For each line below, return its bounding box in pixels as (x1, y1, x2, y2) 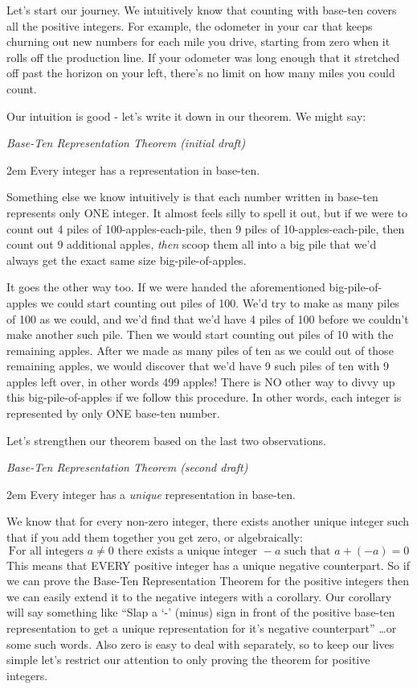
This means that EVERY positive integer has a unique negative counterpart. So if (6, 556, 410, 573)
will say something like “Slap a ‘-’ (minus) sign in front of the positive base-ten (6, 604, 395, 621)
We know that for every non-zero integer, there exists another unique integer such (6, 513, 409, 530)
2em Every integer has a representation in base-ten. (6, 161, 260, 178)
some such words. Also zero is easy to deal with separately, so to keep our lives (6, 635, 395, 652)
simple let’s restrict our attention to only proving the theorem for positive (6, 651, 370, 668)
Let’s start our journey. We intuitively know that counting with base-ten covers (6, 2, 397, 18)
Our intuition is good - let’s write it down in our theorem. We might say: (6, 107, 366, 124)
